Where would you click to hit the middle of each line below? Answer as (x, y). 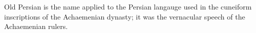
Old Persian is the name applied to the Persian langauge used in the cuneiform (128, 6)
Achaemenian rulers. (36, 26)
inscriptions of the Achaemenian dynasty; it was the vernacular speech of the (125, 16)
